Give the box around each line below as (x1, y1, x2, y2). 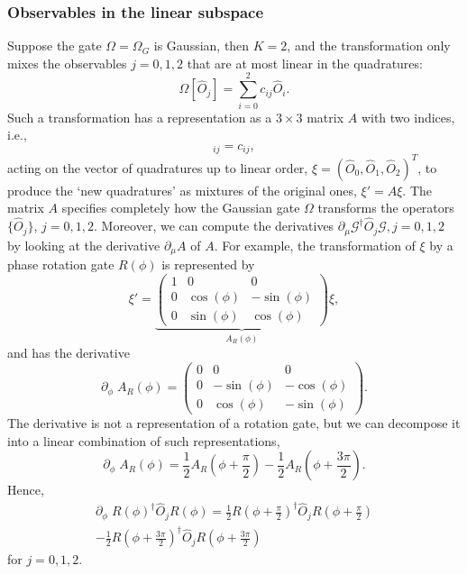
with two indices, (361, 107, 455, 126)
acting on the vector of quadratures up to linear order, (7, 158, 308, 177)
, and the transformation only (287, 36, 451, 55)
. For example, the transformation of (214, 235, 416, 254)
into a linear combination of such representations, (7, 431, 280, 450)
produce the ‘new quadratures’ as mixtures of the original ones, (7, 180, 357, 199)
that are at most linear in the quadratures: (187, 53, 423, 72)
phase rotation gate (7, 254, 114, 273)
